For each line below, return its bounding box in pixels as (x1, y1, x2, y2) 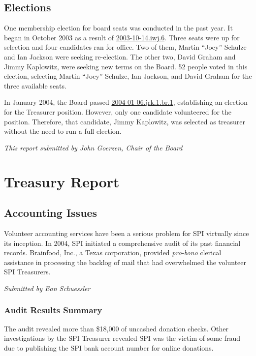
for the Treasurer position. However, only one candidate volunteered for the (4, 106, 232, 117)
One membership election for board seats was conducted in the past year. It (4, 23, 233, 33)
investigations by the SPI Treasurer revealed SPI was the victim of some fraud (4, 333, 241, 343)
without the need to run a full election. (4, 126, 122, 136)
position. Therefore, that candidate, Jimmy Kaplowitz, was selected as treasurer (4, 116, 245, 126)
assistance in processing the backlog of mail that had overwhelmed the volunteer (4, 257, 247, 267)
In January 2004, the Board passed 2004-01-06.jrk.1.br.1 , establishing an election (4, 97, 248, 107)
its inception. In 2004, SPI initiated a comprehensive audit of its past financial (4, 237, 241, 248)
